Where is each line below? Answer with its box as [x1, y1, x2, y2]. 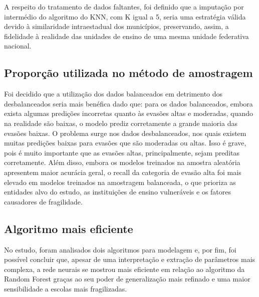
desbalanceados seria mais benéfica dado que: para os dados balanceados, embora [4, 98, 253, 108]
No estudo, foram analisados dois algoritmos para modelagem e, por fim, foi [4, 244, 236, 254]
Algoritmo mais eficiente [4, 220, 133, 236]
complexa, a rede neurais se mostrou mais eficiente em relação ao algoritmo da [4, 263, 245, 274]
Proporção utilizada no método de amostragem [4, 65, 253, 80]
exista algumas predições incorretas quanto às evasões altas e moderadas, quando [4, 108, 253, 118]
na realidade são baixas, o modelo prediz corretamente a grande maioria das [4, 117, 237, 128]
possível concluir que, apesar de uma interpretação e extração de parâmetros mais [4, 254, 255, 264]
